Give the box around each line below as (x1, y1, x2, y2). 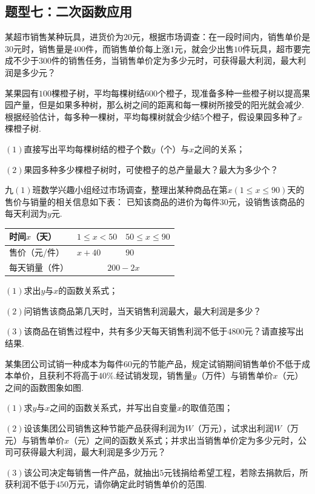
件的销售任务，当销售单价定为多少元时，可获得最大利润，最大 (51, 54, 297, 67)
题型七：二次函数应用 (5, 2, 132, 21)
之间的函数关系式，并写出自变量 (50, 401, 177, 414)
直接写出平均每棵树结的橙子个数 (24, 142, 151, 155)
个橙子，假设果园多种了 (204, 110, 297, 123)
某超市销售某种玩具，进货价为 (5, 30, 124, 43)
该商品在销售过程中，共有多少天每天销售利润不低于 (24, 325, 228, 337)
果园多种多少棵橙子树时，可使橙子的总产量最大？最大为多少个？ (24, 163, 279, 175)
